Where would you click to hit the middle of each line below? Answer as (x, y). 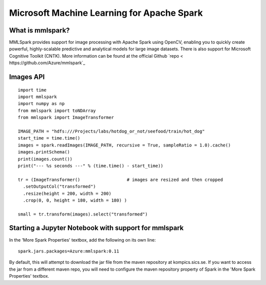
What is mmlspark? (39, 30)
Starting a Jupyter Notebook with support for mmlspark (97, 228)
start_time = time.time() (49, 138)
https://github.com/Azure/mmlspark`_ (47, 63)
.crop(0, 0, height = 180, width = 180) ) (75, 200)
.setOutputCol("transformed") (59, 187)
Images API (27, 77)
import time (32, 90)
